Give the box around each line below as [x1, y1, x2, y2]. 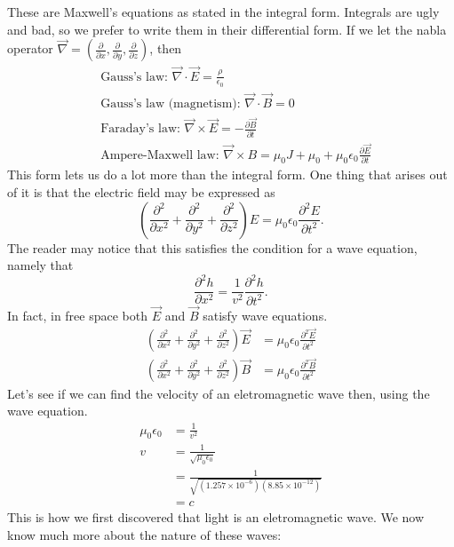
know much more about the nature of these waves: [7, 525, 282, 543]
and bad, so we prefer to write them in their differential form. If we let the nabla [7, 20, 447, 38]
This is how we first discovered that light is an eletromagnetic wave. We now [7, 508, 425, 527]
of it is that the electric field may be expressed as [7, 183, 275, 202]
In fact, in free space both [7, 305, 148, 324]
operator [7, 39, 53, 58]
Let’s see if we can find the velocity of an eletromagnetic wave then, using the [7, 384, 430, 402]
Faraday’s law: [100, 123, 180, 136]
